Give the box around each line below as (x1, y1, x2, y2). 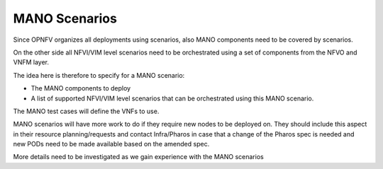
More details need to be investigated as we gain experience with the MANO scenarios (13, 153, 264, 161)
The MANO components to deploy (30, 84, 131, 93)
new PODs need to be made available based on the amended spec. (13, 140, 210, 148)
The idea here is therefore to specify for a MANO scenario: (13, 71, 185, 79)
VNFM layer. (13, 58, 50, 66)
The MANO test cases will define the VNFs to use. (13, 107, 160, 115)
